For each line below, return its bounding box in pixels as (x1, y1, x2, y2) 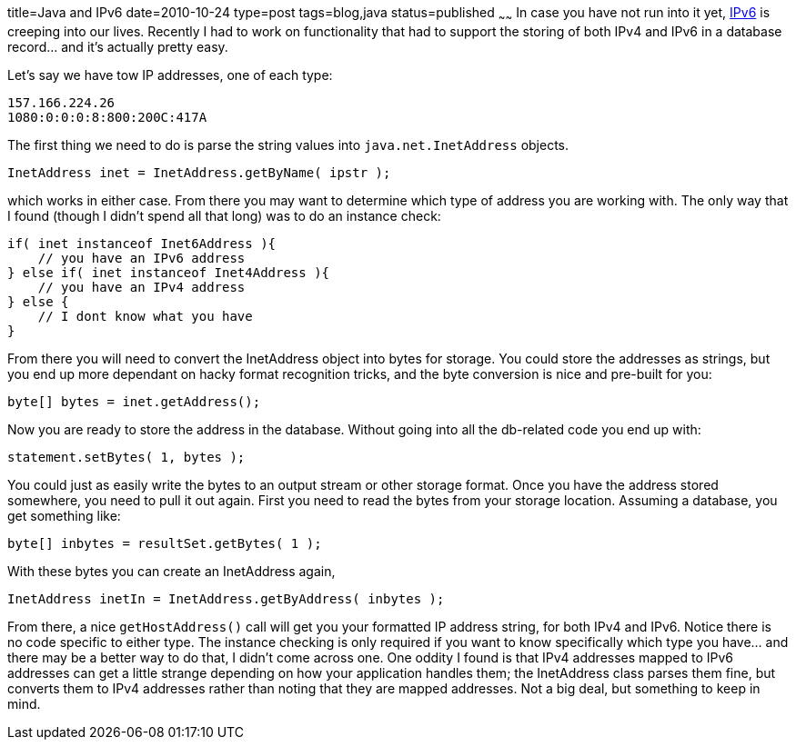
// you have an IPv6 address (37, 250, 246, 265)
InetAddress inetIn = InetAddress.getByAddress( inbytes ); (7, 591, 445, 606)
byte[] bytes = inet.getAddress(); (7, 393, 261, 409)
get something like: (7, 507, 121, 523)
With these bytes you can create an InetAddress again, (7, 563, 336, 579)
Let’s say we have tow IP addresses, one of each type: (7, 66, 333, 83)
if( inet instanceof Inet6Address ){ (7, 235, 277, 251)
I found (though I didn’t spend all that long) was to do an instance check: (7, 207, 441, 224)
